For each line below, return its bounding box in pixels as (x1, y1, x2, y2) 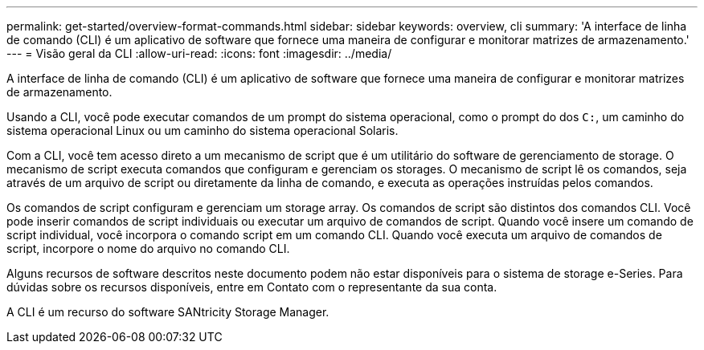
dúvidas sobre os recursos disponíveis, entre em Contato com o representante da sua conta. (6, 280, 497, 294)
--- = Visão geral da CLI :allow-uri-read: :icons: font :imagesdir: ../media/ (6, 47, 392, 60)
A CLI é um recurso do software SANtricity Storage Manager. (6, 305, 329, 319)
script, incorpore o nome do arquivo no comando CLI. (6, 242, 290, 255)
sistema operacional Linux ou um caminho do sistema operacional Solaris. (6, 124, 399, 137)
